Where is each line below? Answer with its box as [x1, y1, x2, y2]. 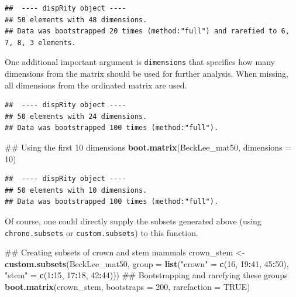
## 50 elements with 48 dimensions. [5, 15, 147, 24]
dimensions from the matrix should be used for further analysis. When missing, [5, 67, 289, 80]
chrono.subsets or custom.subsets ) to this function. [5, 226, 198, 238]
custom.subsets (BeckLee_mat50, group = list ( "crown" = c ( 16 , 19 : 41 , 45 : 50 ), [5, 257, 289, 269]
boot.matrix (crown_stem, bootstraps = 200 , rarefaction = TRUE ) [5, 281, 250, 292]
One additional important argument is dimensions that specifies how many [5, 56, 275, 68]
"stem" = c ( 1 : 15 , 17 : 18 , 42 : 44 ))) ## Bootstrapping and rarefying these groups [5, 269, 288, 281]
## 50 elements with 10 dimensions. [5, 186, 147, 194]
